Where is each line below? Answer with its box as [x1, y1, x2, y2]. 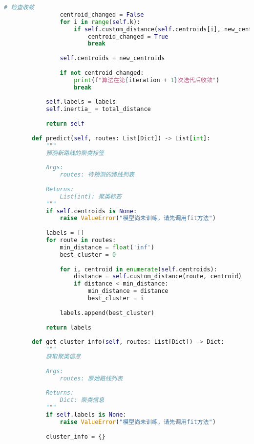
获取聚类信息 [45, 353, 81, 360]
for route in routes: [45, 237, 116, 244]
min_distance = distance [87, 288, 169, 295]
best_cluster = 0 [60, 251, 116, 258]
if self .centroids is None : [45, 207, 137, 215]
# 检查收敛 [4, 4, 34, 11]
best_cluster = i [87, 295, 144, 302]
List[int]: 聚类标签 [60, 193, 122, 200]
